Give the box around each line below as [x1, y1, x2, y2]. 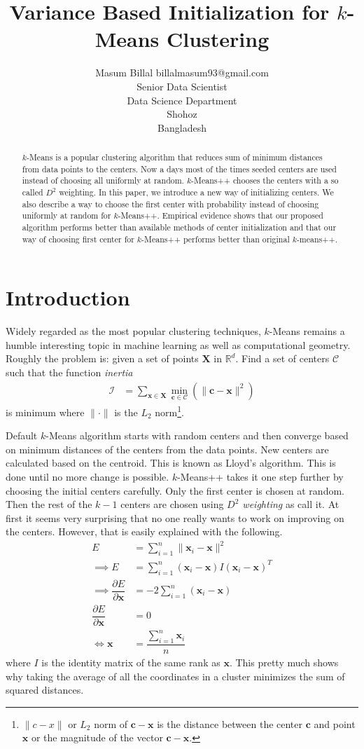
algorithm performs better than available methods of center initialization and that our [22, 221, 337, 233]
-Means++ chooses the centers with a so [191, 174, 339, 186]
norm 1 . [155, 402, 184, 419]
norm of [94, 716, 128, 731]
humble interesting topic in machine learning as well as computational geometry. [6, 337, 351, 352]
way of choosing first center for [22, 233, 134, 245]
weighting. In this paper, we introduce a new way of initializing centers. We [59, 186, 334, 198]
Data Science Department [127, 92, 237, 107]
